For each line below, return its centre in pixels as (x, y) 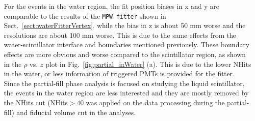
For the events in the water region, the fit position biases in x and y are (112, 6)
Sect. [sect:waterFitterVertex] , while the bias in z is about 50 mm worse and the (125, 25)
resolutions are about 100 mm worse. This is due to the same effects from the (120, 35)
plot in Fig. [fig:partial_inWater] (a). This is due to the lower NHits (148, 64)
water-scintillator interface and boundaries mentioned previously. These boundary (127, 45)
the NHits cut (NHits (36, 102)
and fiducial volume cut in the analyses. (76, 112)
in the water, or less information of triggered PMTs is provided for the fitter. (119, 74)
